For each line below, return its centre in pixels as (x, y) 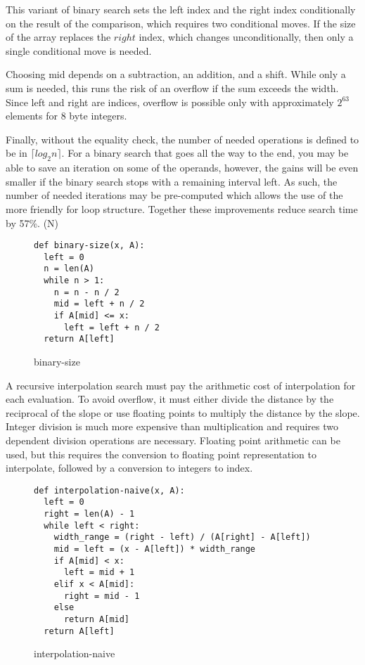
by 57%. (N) (32, 222)
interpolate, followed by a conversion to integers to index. (129, 468)
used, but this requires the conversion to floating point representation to (161, 454)
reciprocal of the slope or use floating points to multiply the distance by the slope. (183, 412)
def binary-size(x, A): (89, 246)
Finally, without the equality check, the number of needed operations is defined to (182, 139)
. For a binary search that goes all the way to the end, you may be (205, 153)
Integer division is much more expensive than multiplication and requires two (172, 426)
